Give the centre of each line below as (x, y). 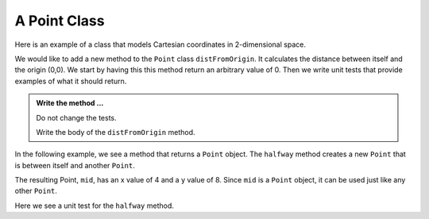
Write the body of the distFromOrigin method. (116, 132)
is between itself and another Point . (75, 165)
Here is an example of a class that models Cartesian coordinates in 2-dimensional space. (160, 44)
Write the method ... (70, 103)
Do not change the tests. (76, 117)
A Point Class (60, 21)
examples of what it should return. (71, 81)
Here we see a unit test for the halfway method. (95, 206)
